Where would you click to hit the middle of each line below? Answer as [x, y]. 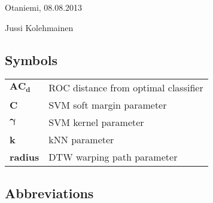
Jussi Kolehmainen [39, 27]
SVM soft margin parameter [108, 105]
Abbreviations [49, 193]
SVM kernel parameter [96, 122]
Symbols [31, 59]
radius [25, 157]
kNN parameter [81, 140]
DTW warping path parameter [113, 157]
